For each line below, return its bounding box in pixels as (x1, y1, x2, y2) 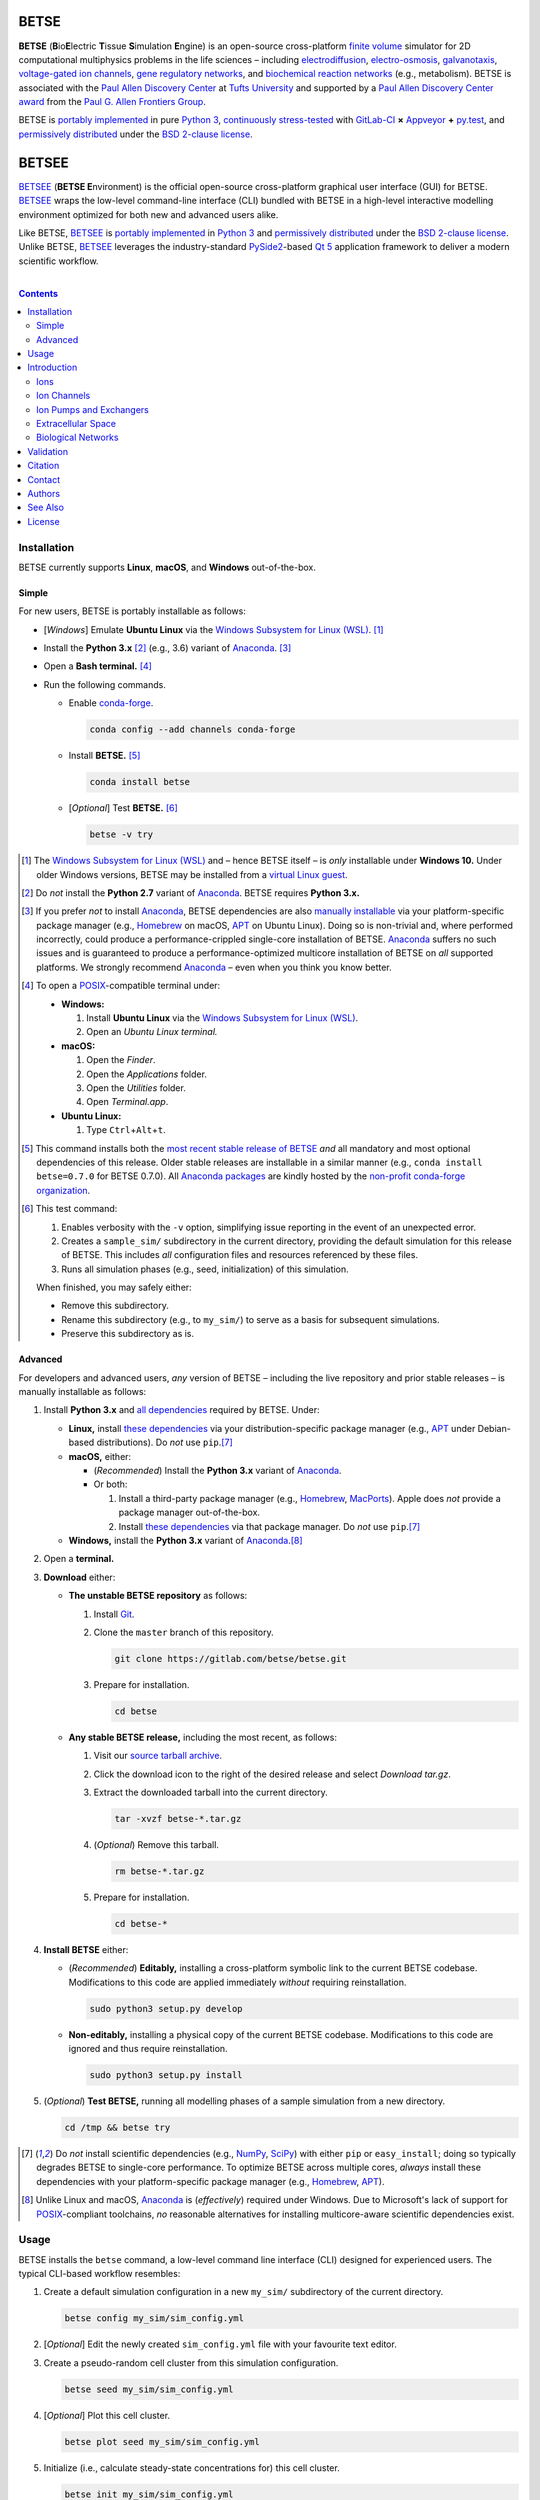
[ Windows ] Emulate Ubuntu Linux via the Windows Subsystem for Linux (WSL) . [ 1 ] (43, 623, 384, 635)
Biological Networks (36, 431, 119, 444)
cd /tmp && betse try (64, 2122, 171, 2133)
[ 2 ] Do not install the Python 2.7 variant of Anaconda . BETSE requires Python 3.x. (21, 886, 360, 899)
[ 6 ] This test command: (21, 1203, 118, 1215)
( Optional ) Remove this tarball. (93, 1838, 220, 1850)
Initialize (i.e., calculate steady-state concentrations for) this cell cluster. (43, 2461, 340, 2474)
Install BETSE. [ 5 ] (68, 750, 141, 762)
